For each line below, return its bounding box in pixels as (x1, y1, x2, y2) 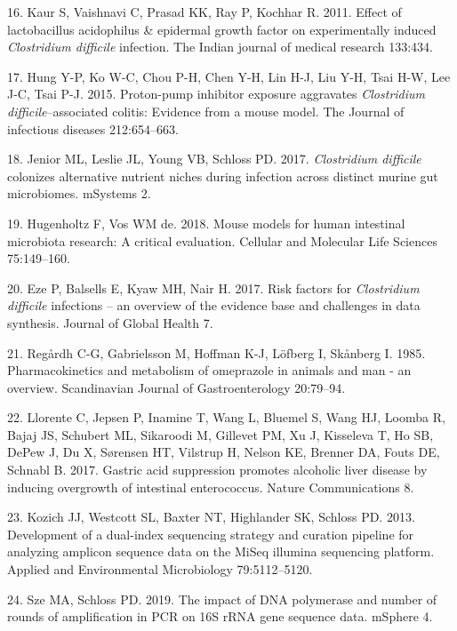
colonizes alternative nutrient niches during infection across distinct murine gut (7, 166, 438, 185)
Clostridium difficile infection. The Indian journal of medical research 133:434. (7, 37, 433, 56)
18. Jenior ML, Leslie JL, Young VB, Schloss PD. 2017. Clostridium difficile (7, 149, 421, 168)
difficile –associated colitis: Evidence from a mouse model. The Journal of (7, 101, 405, 120)
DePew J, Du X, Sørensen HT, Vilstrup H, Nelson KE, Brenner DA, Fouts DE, (7, 443, 440, 461)
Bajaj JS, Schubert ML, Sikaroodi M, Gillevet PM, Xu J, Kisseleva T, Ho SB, (7, 425, 434, 443)
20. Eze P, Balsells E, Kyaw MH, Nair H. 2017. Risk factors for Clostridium (7, 278, 420, 297)
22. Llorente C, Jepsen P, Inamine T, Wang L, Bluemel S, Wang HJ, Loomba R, (7, 408, 445, 427)
